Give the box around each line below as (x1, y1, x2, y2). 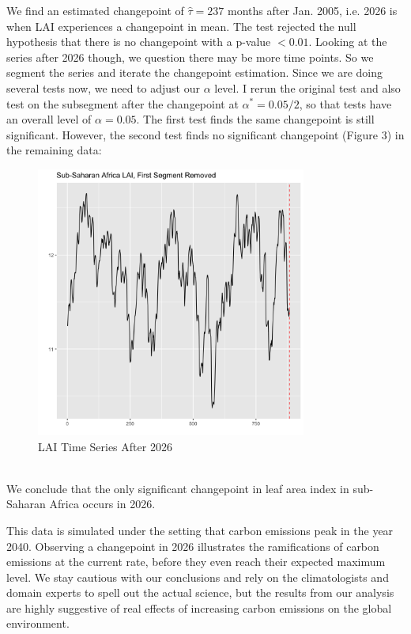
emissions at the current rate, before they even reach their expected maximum (6, 553, 386, 570)
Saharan (6, 495, 46, 512)
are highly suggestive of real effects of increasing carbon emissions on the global (6, 599, 392, 616)
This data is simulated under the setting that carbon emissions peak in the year (6, 522, 394, 538)
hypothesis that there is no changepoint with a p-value (6, 33, 271, 50)
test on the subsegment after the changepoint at (6, 95, 239, 112)
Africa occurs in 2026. (49, 495, 156, 512)
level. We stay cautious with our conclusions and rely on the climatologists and (6, 568, 389, 585)
